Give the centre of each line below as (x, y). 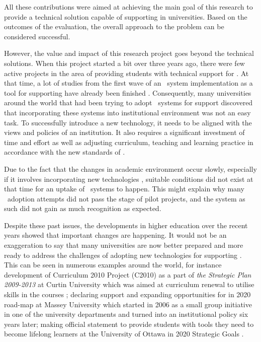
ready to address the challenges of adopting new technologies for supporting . (123, 255)
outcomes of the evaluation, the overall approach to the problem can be (114, 26)
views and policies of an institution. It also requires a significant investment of (124, 132)
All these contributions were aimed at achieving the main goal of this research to (128, 7)
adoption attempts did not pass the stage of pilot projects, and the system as (126, 198)
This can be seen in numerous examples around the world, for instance (113, 265)
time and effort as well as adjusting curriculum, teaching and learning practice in (129, 142)
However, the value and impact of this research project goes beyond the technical (129, 53)
